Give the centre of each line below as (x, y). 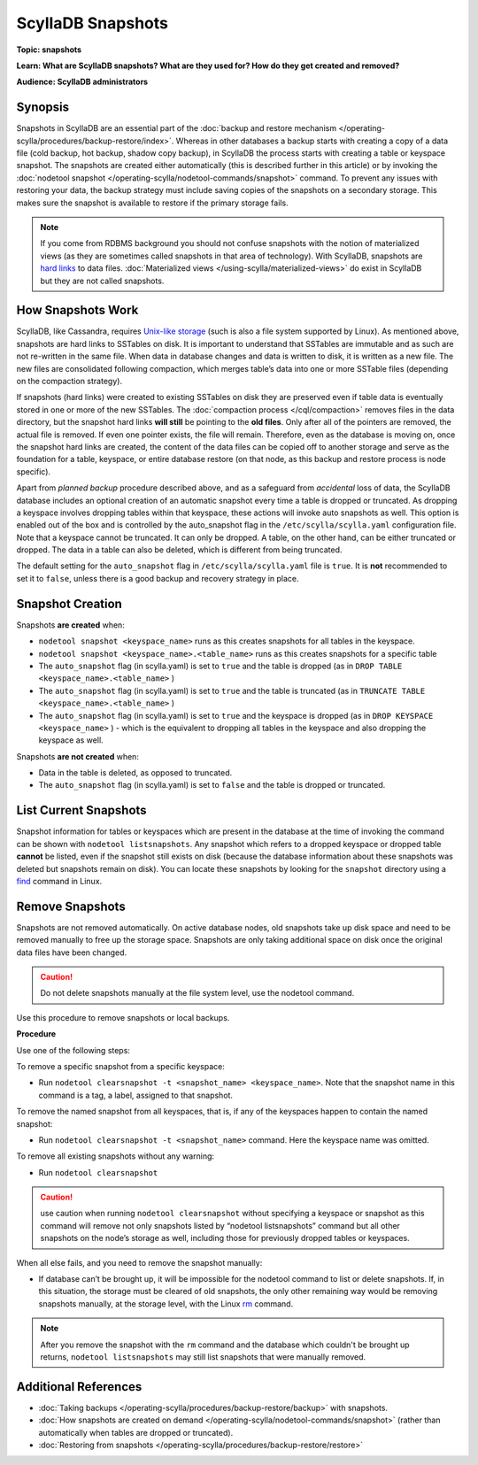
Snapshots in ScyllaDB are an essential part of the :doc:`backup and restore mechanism (176, 128)
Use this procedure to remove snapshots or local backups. (123, 1017)
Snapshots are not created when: (77, 756)
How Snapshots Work (77, 310)
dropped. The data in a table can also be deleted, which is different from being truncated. (179, 550)
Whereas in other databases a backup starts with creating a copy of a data (312, 141)
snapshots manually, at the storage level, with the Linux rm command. (166, 1303)
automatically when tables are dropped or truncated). (136, 1432)
